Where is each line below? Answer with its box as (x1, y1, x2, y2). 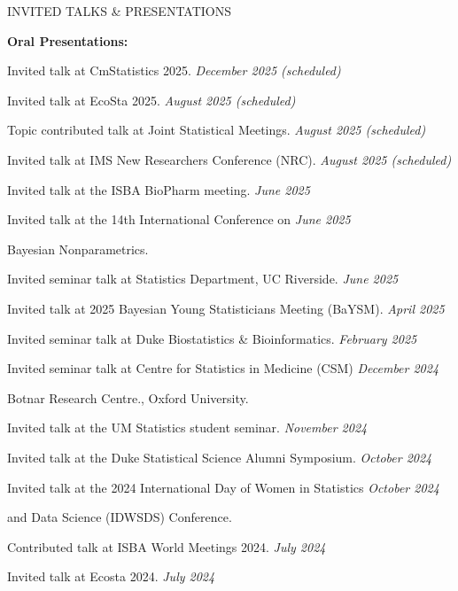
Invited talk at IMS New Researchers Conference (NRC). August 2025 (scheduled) (7, 150, 452, 168)
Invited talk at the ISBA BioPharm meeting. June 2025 (7, 180, 310, 198)
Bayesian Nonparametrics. (7, 239, 149, 258)
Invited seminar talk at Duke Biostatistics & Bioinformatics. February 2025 (7, 329, 417, 347)
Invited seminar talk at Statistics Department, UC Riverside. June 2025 (7, 269, 399, 288)
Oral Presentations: (7, 31, 128, 50)
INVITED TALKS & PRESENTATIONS (7, 2, 232, 19)
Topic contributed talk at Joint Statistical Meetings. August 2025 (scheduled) (7, 121, 426, 139)
